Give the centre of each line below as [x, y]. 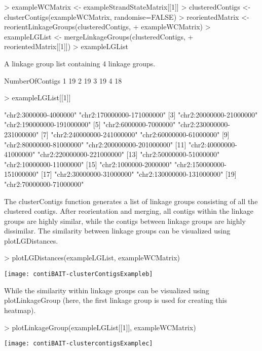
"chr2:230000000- [204, 124]
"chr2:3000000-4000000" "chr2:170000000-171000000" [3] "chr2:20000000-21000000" [131, 114]
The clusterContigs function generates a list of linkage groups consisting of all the [131, 201]
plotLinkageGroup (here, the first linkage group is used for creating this [116, 300]
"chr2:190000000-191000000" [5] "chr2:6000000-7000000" [90, 124]
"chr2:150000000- [200, 164]
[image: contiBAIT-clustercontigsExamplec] [79, 344]
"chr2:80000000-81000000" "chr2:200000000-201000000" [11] [95, 144]
